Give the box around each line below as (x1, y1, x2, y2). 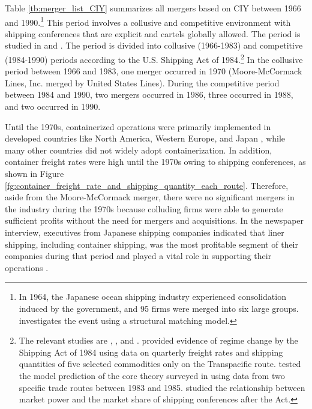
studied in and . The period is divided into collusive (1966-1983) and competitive (5, 39, 303, 52)
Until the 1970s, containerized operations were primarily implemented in (5, 120, 271, 133)
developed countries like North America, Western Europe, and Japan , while (5, 132, 286, 145)
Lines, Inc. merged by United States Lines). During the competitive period (5, 76, 280, 89)
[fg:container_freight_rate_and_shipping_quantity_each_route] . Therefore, (5, 179, 289, 191)
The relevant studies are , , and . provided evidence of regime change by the (19, 334, 298, 347)
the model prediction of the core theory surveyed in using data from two (19, 369, 285, 381)
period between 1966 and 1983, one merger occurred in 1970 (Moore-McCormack (5, 65, 302, 77)
